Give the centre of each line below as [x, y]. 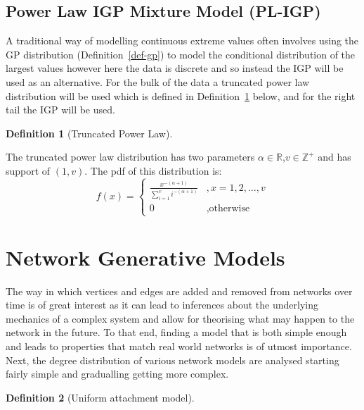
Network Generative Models [145, 257]
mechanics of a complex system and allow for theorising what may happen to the [180, 318]
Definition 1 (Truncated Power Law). [89, 133]
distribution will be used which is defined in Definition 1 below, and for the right [181, 95]
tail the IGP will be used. [60, 110]
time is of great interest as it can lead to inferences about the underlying [162, 305]
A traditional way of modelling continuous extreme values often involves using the [182, 41]
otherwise [229, 209]
